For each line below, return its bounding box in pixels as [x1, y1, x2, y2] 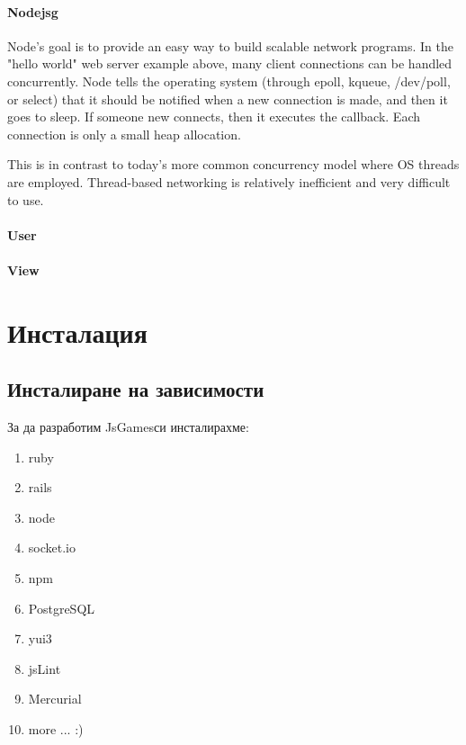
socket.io [28, 538, 76, 557]
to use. [7, 190, 44, 209]
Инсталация [7, 313, 148, 350]
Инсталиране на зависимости [7, 375, 264, 403]
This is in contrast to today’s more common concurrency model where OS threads [7, 155, 460, 174]
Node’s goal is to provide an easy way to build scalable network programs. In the [7, 36, 453, 55]
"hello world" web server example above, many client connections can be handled [7, 54, 453, 73]
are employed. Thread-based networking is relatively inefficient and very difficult [7, 172, 451, 191]
